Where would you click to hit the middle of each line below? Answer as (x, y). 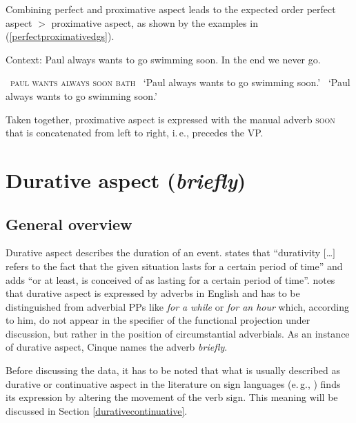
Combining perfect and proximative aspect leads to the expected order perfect (171, 9)
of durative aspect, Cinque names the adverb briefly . (117, 347)
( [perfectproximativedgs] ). (60, 36)
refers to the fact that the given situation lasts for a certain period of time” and (174, 266)
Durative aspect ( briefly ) (126, 180)
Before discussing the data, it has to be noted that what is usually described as (173, 370)
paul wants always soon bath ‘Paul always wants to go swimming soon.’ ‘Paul (180, 82)
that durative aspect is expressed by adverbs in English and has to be (153, 293)
